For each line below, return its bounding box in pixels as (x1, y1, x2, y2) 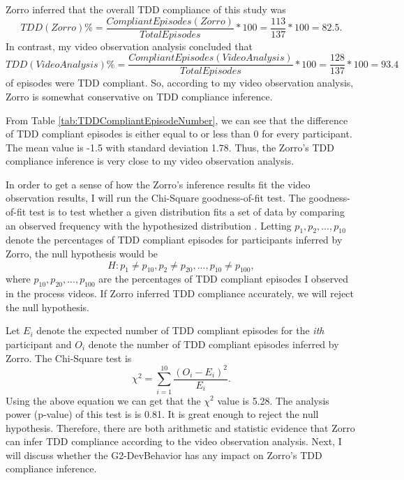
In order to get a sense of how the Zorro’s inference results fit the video (6, 177, 311, 191)
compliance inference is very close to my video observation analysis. (6, 153, 294, 168)
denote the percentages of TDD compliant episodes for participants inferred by (6, 232, 343, 247)
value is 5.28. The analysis (217, 393, 329, 407)
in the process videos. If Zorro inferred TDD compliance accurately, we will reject (6, 286, 354, 301)
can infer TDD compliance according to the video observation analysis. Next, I (6, 434, 342, 449)
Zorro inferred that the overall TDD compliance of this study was (6, 2, 286, 16)
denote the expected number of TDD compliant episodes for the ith (36, 323, 324, 338)
